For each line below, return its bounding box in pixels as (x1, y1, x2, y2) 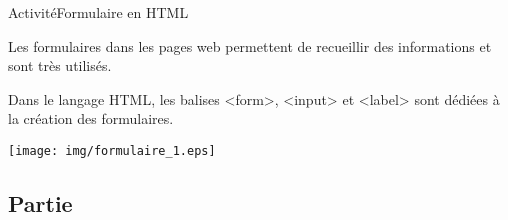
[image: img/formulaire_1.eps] (8, 143, 216, 158)
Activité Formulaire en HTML (8, 2, 189, 22)
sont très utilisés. (8, 55, 112, 76)
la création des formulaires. (8, 108, 174, 129)
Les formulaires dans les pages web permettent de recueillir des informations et (8, 35, 492, 56)
